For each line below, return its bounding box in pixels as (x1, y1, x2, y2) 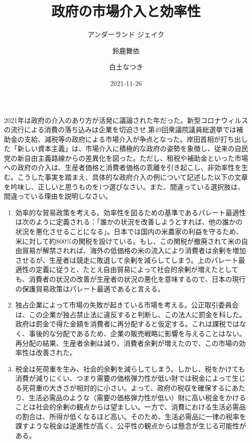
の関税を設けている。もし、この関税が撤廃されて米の (72, 236, 241, 246)
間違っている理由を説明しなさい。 (4, 191, 112, 201)
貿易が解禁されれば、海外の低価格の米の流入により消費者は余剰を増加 (22, 245, 246, 256)
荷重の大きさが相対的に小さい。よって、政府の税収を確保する (29, 382, 225, 392)
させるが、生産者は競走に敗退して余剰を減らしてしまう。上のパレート (15, 255, 238, 265)
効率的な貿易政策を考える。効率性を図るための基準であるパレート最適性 (15, 207, 246, 217)
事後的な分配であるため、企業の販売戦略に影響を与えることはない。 (29, 328, 246, 338)
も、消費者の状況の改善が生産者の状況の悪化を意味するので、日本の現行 (15, 274, 246, 284)
